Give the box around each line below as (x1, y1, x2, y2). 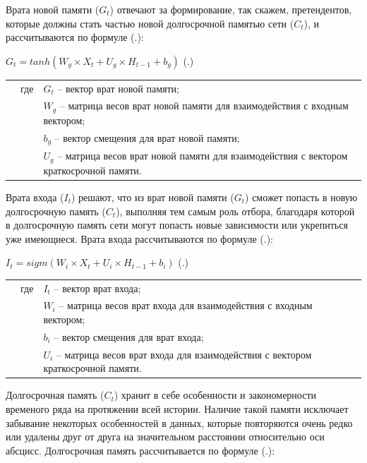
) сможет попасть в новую (245, 189, 358, 204)
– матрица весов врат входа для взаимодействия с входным (59, 298, 313, 313)
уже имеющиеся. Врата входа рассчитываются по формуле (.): (6, 231, 274, 246)
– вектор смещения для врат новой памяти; (54, 130, 240, 145)
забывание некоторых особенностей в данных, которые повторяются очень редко (6, 415, 353, 430)
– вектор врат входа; (54, 280, 141, 295)
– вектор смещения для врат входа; (54, 329, 204, 344)
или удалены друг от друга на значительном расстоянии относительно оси (6, 429, 325, 444)
